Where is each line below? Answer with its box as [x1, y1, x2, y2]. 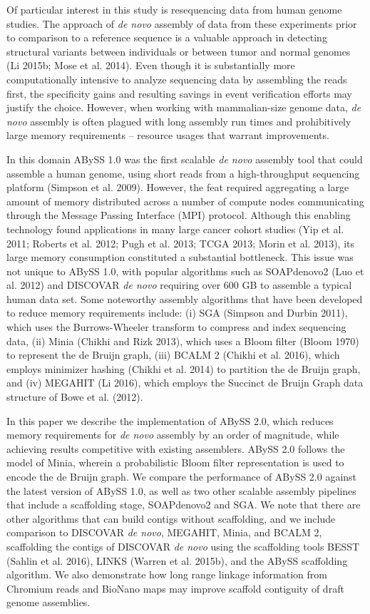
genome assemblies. [6, 595, 91, 610]
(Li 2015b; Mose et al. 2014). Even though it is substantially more [6, 58, 295, 73]
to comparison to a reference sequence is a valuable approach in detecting [6, 30, 327, 45]
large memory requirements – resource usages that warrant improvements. [6, 128, 329, 143]
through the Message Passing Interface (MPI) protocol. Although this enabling [6, 208, 351, 222]
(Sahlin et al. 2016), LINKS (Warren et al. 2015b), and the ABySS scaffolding [6, 553, 348, 568]
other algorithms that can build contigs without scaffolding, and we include [6, 511, 336, 526]
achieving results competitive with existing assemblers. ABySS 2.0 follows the [6, 441, 345, 456]
